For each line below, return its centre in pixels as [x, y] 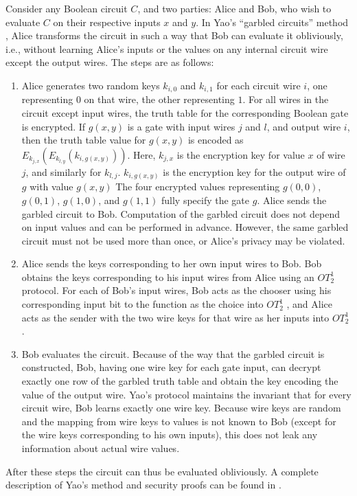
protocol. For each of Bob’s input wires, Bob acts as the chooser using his [176, 290]
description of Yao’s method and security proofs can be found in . [143, 485]
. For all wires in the [286, 99]
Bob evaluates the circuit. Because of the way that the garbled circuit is [173, 353]
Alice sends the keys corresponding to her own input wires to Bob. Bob [172, 263]
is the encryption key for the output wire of [254, 171]
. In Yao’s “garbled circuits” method [272, 22]
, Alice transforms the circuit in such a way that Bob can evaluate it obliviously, [174, 35]
